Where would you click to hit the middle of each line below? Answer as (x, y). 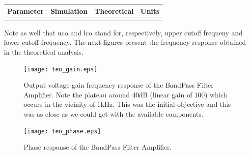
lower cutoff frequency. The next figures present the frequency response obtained (125, 42)
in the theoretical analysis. (44, 52)
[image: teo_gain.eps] (61, 69)
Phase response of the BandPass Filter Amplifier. (98, 147)
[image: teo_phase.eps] (62, 131)
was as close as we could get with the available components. (113, 114)
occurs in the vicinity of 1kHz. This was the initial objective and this (127, 104)
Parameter (26, 11)
